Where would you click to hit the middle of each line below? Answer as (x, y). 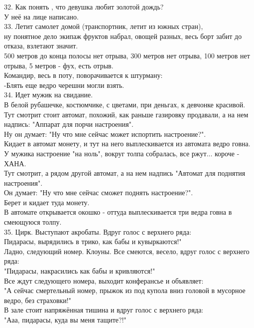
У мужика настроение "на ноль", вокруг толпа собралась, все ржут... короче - (122, 153)
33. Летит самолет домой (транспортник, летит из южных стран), (104, 26)
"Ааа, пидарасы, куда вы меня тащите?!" (65, 320)
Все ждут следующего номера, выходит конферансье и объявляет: (104, 280)
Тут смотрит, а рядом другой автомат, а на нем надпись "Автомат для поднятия (125, 173)
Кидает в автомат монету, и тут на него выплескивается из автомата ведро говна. (127, 144)
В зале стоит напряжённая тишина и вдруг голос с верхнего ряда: (104, 310)
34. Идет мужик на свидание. (49, 95)
